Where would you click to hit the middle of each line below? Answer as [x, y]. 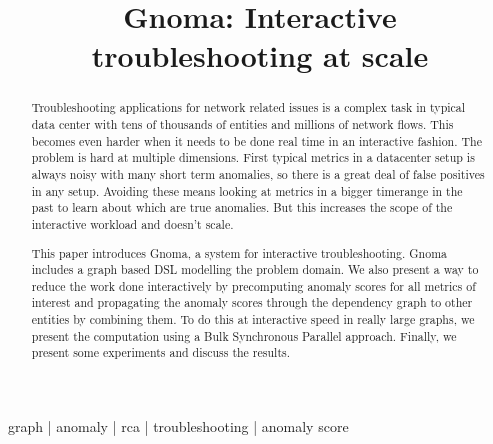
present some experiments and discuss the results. [161, 352]
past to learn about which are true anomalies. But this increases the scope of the [242, 207]
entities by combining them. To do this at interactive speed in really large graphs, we [253, 319]
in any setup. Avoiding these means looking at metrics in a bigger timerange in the [247, 190]
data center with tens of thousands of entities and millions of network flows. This [242, 124]
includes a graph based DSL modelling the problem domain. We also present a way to [255, 269]
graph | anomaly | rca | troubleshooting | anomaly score [178, 426]
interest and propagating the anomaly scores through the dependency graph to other [252, 302]
